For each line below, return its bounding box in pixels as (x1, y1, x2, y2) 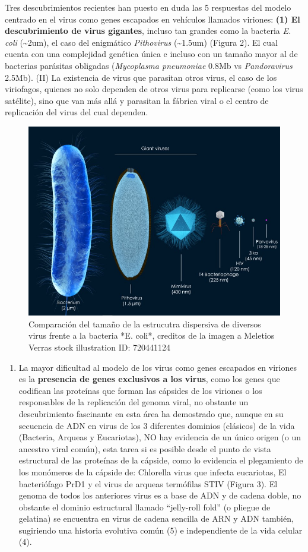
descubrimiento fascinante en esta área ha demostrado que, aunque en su (18, 407, 284, 419)
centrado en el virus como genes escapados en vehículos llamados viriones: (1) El (5, 12, 300, 25)
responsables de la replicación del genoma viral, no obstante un (18, 396, 249, 408)
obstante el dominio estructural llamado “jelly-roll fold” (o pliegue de (18, 500, 271, 513)
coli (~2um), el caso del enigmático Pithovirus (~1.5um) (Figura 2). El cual (5, 36, 278, 48)
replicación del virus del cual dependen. (5, 106, 148, 118)
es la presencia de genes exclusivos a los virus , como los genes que (18, 373, 280, 385)
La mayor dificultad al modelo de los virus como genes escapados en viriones (18, 361, 297, 373)
